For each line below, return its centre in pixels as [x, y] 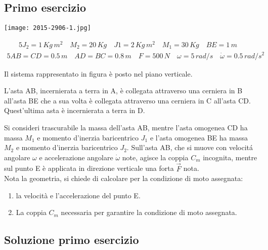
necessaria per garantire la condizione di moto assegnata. [149, 212]
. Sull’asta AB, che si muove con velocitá [190, 147]
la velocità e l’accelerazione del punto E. [78, 195]
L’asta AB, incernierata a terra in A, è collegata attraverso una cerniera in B [123, 91]
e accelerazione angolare [76, 157]
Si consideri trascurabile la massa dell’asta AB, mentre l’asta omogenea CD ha [126, 127]
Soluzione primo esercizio [72, 240]
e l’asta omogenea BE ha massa [199, 137]
